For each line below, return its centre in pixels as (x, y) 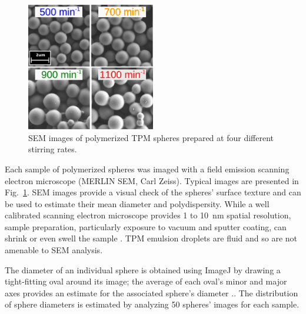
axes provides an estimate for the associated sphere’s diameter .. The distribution (152, 292)
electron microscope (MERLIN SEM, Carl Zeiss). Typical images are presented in (152, 180)
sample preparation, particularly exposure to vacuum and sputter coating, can (146, 226)
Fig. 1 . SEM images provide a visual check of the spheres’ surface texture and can (153, 192)
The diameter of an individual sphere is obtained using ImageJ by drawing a (143, 269)
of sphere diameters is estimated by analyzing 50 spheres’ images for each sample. (152, 304)
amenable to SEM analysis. (54, 250)
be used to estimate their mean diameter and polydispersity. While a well (137, 203)
